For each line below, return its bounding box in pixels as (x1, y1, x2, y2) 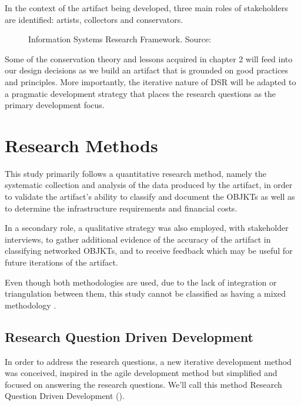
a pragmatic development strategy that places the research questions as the (5, 87, 276, 99)
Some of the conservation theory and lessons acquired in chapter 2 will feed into (5, 52, 293, 65)
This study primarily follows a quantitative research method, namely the (5, 167, 266, 179)
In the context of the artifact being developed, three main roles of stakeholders (5, 2, 288, 14)
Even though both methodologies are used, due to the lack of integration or (5, 276, 277, 288)
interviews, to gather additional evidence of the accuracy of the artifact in (5, 233, 271, 245)
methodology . (5, 298, 56, 311)
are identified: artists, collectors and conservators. (5, 13, 183, 25)
